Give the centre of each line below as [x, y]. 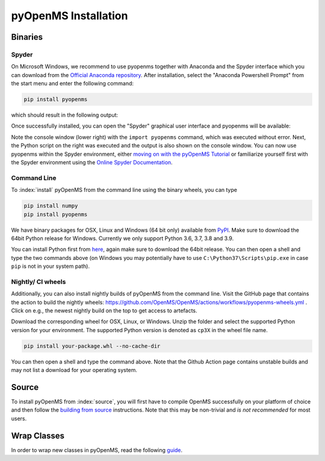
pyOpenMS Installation [70, 16]
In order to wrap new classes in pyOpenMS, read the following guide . [97, 450]
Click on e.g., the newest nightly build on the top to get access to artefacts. [104, 311]
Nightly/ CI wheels [39, 282]
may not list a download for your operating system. [74, 370]
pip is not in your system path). [51, 266]
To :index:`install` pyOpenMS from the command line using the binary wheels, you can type [124, 190]
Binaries [27, 37]
